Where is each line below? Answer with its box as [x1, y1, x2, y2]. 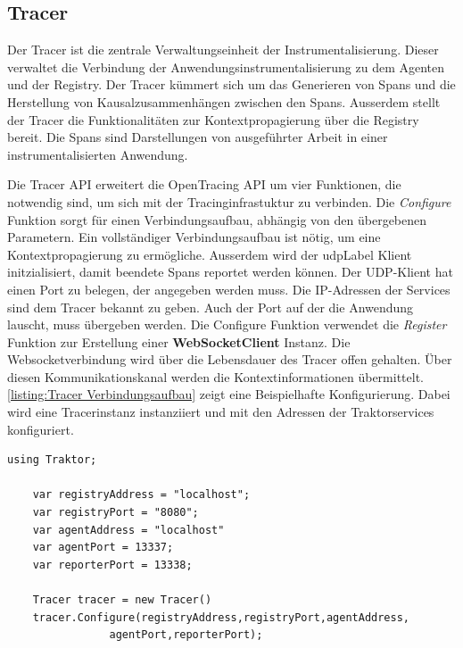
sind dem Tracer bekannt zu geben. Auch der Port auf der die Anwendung [7, 297, 414, 316]
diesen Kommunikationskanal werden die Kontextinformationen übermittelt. [7, 367, 424, 386]
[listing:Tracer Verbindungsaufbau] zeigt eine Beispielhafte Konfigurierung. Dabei [7, 385, 451, 403]
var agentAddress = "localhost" [32, 523, 225, 536]
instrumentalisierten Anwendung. [7, 145, 188, 163]
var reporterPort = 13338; [32, 558, 193, 571]
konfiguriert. [7, 420, 74, 438]
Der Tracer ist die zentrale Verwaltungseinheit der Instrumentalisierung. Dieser [7, 40, 439, 59]
